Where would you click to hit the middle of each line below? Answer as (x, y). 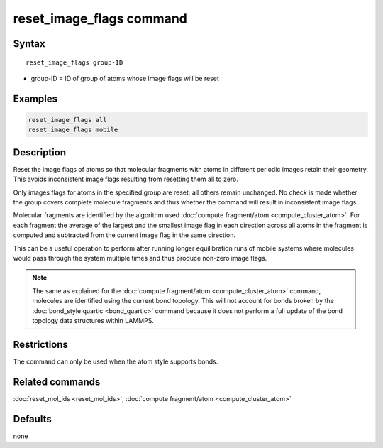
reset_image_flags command (100, 18)
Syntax (29, 44)
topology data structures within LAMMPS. (93, 320)
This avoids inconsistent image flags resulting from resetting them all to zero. (126, 179)
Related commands (57, 382)
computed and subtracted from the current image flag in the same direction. (124, 235)
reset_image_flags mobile (73, 130)
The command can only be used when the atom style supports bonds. (116, 361)
